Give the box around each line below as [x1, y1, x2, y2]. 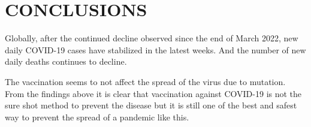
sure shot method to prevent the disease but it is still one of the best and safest [5, 99, 297, 111]
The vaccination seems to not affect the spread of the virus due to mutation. [5, 75, 286, 87]
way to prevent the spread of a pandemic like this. [5, 110, 189, 123]
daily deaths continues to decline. [5, 55, 127, 68]
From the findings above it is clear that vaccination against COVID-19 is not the [5, 87, 302, 99]
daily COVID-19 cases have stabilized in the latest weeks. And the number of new [5, 43, 306, 56]
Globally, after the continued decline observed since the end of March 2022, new [5, 32, 298, 44]
